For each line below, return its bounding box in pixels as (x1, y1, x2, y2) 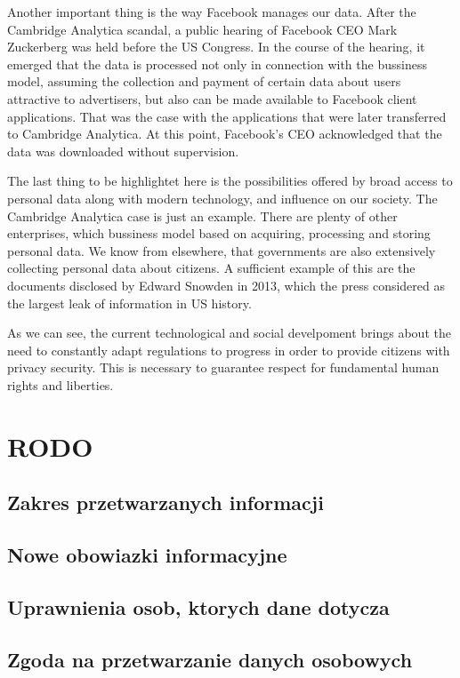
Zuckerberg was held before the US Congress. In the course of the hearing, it (7, 37, 425, 56)
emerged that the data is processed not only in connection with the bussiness (7, 54, 427, 73)
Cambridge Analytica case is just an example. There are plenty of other (7, 206, 398, 225)
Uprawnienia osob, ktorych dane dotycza (7, 593, 390, 620)
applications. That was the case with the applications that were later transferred (7, 107, 447, 125)
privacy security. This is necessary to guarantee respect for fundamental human (7, 358, 440, 377)
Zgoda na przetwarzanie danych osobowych (7, 645, 413, 673)
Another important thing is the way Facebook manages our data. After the (7, 3, 416, 20)
